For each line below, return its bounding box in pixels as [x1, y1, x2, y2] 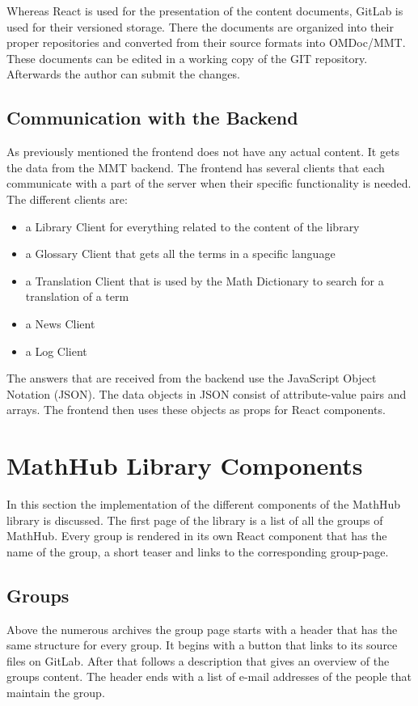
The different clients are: [6, 190, 128, 207]
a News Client [25, 315, 95, 332]
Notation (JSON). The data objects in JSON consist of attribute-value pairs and [6, 385, 407, 402]
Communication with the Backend [6, 105, 298, 130]
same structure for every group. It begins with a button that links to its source [6, 636, 398, 653]
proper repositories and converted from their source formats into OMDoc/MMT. [6, 34, 406, 51]
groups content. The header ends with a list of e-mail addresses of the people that [6, 668, 412, 685]
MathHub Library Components [6, 449, 363, 482]
